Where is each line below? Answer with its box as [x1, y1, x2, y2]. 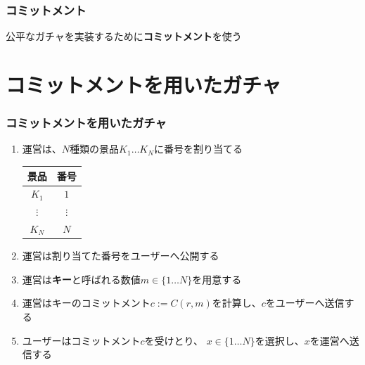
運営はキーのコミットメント [22, 295, 151, 310]
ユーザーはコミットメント [22, 333, 141, 347]
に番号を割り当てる [153, 141, 243, 156]
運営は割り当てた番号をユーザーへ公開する [22, 248, 219, 263]
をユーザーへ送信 [265, 295, 345, 310]
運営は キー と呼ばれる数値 [22, 271, 141, 286]
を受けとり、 [144, 333, 204, 347]
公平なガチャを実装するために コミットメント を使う [6, 29, 242, 44]
